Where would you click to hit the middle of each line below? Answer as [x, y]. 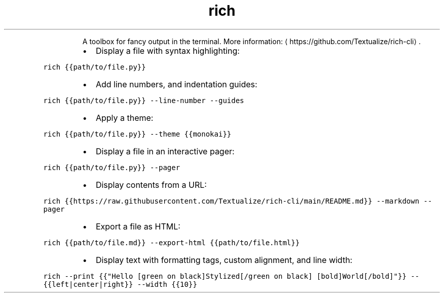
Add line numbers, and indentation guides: [176, 84]
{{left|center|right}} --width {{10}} [120, 284]
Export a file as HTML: [138, 226]
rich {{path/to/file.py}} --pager [112, 167]
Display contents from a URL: [151, 185]
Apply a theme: [124, 118]
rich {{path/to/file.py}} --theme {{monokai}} [137, 134]
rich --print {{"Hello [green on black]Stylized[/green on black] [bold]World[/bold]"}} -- [231, 276]
